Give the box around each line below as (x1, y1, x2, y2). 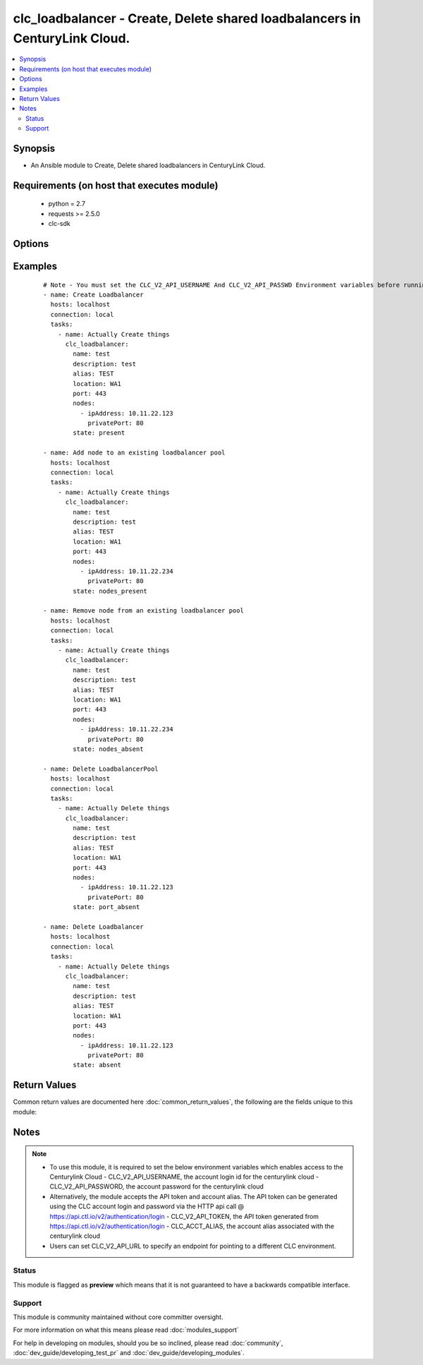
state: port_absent (73, 903, 140, 911)
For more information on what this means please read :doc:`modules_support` (13, 1325, 239, 1334)
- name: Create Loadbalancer (43, 290, 144, 299)
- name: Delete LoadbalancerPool (43, 764, 159, 773)
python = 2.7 (48, 200, 86, 208)
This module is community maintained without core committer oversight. (13, 1313, 223, 1321)
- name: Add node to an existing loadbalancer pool (43, 449, 226, 457)
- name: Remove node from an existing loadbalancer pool (43, 607, 245, 615)
